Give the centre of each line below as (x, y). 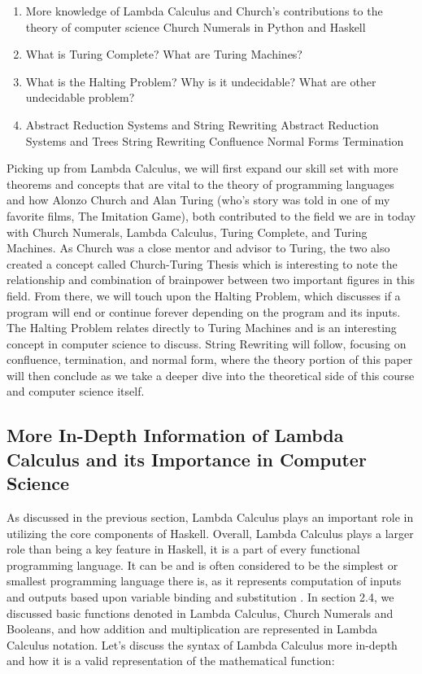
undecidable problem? (80, 97)
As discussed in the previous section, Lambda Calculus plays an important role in (210, 517)
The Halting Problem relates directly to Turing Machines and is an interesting (202, 328)
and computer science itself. (76, 391)
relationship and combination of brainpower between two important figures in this (211, 280)
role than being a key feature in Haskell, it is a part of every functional (183, 549)
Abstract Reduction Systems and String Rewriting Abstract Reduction (202, 124)
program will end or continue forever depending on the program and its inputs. (204, 311)
